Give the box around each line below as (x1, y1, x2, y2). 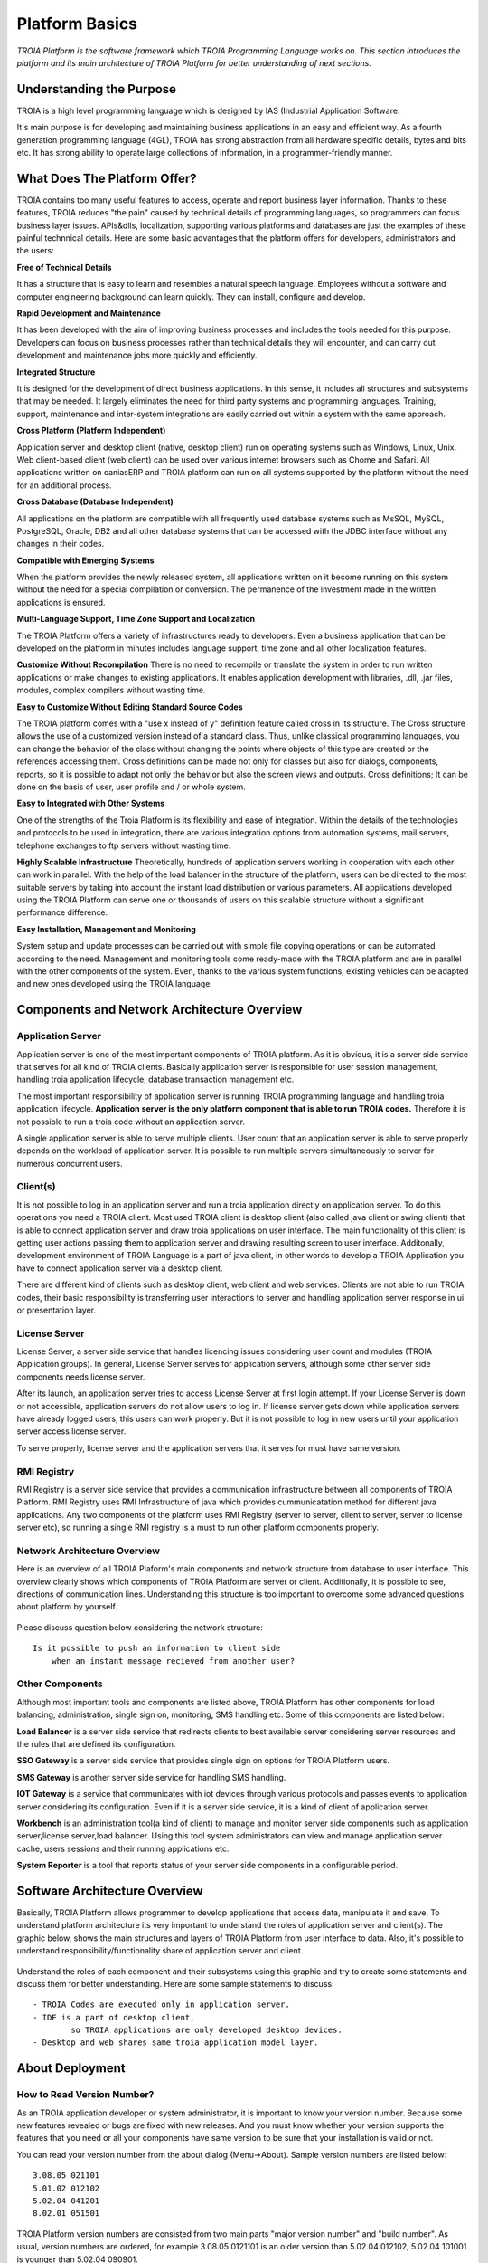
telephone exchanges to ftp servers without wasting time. (16, 840, 231, 851)
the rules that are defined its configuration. (16, 1738, 176, 1749)
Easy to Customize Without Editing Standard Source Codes (16, 702, 243, 712)
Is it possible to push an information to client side (33, 1643, 281, 1654)
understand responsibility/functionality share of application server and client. (16, 1945, 304, 1956)
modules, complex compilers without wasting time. (16, 684, 207, 696)
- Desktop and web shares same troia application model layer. (33, 2038, 319, 2048)
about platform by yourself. (16, 1601, 117, 1612)
